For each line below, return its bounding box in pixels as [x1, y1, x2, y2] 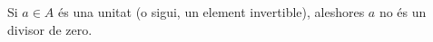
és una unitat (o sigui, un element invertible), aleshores [58, 3, 365, 21]
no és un [379, 3, 427, 21]
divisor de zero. [7, 20, 93, 38]
